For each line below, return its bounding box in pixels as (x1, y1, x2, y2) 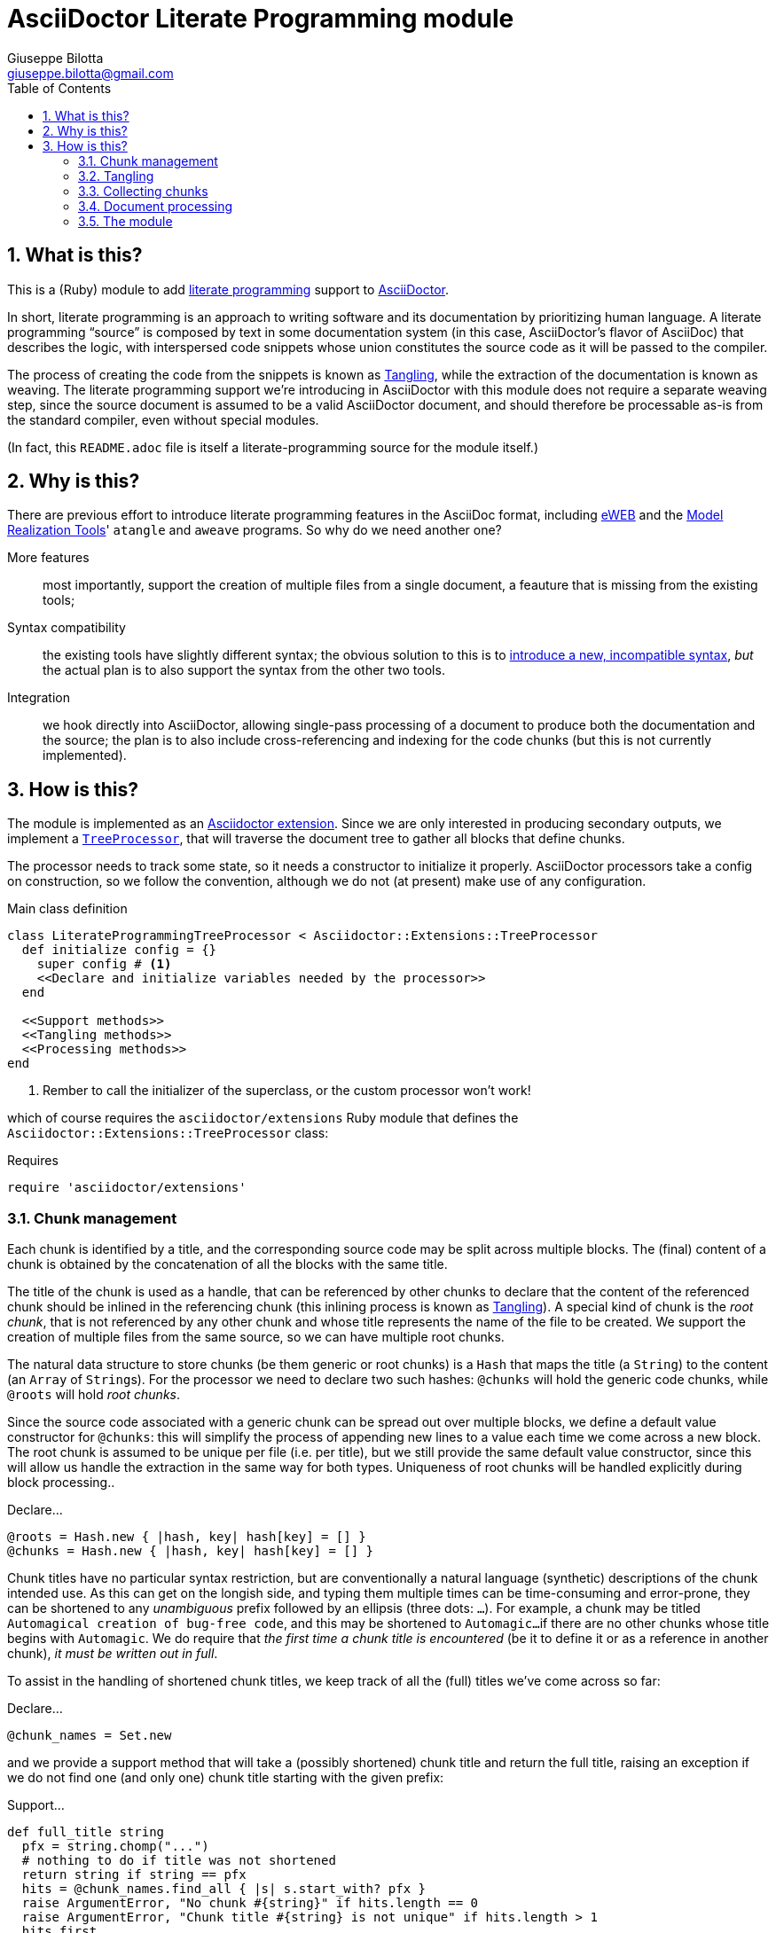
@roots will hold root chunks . (7, 1387, 181, 1403)
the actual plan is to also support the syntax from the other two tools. (43, 662, 445, 678)
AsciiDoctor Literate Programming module (7, 4, 514, 34)
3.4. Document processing (78, 198, 233, 214)
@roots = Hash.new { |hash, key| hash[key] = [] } (7, 1530, 366, 1545)
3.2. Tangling (78, 168, 154, 184)
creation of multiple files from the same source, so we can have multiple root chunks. (7, 1329, 505, 1345)
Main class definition (7, 901, 128, 917)
